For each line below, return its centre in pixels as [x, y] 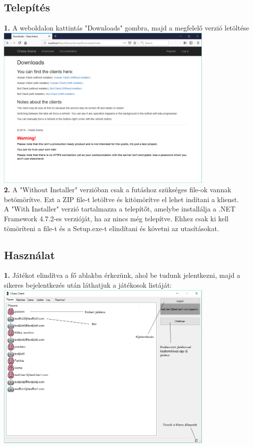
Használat [29, 254]
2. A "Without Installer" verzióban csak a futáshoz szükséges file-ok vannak [118, 190]
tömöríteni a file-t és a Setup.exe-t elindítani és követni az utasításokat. [112, 228]
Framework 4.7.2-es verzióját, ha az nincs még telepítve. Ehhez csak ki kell [116, 218]
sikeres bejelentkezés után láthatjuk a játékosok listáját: [88, 284]
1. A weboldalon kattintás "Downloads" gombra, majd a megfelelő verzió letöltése [127, 28]
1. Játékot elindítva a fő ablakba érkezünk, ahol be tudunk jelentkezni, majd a [122, 275]
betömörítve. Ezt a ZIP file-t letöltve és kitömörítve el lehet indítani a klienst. [122, 199]
